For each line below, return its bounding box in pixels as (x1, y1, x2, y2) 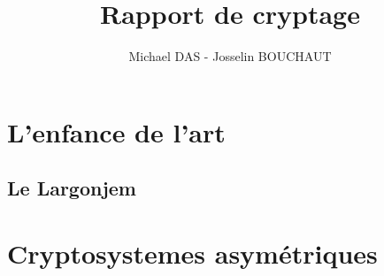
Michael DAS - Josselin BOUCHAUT (128, 47, 332, 65)
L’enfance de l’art (7, 113, 226, 149)
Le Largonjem (7, 174, 136, 202)
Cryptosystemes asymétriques (7, 234, 378, 271)
